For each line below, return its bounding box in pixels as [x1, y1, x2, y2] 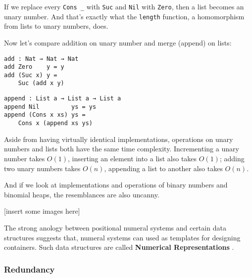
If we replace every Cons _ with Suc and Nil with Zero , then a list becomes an [4, 1, 244, 11]
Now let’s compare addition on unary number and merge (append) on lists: [4, 37, 232, 47]
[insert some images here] [4, 206, 80, 216]
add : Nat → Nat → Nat [4, 55, 79, 62]
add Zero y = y [4, 63, 64, 71]
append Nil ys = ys [4, 103, 97, 110]
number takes [4, 153, 45, 163]
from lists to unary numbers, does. [4, 21, 108, 31]
